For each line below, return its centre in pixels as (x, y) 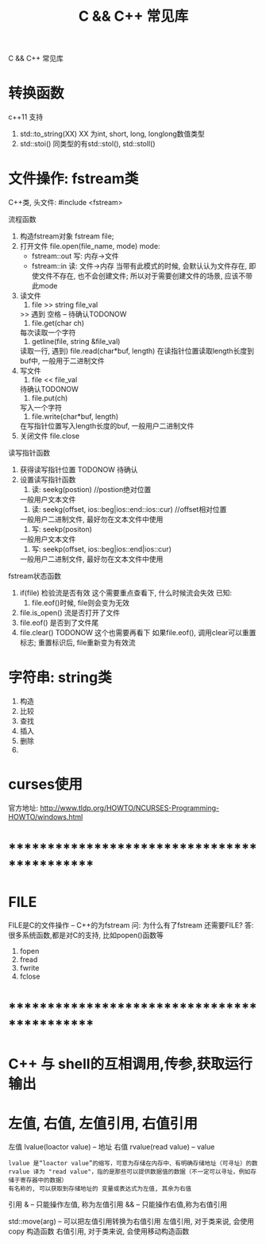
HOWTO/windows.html (46, 816)
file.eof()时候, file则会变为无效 (80, 603)
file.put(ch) (50, 398)
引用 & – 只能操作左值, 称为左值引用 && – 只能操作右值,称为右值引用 (118, 1204)
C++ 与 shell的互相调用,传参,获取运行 (130, 1064)
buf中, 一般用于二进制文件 (62, 361)
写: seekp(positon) (62, 529)
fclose (30, 977)
